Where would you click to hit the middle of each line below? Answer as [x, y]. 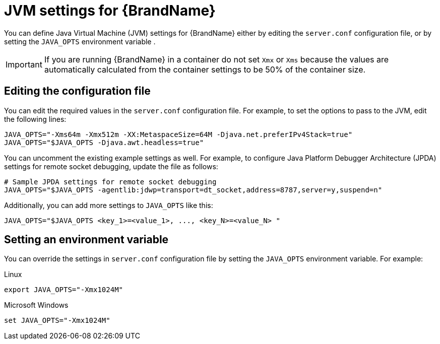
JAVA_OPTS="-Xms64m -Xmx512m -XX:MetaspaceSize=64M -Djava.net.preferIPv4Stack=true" [178, 134]
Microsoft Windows [36, 305]
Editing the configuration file [77, 91]
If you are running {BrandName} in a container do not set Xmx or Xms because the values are [216, 59]
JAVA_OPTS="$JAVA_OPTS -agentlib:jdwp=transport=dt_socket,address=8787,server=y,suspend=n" [193, 190]
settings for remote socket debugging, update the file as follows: [111, 166]
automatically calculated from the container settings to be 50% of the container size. [205, 69]
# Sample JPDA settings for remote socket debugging [110, 182]
